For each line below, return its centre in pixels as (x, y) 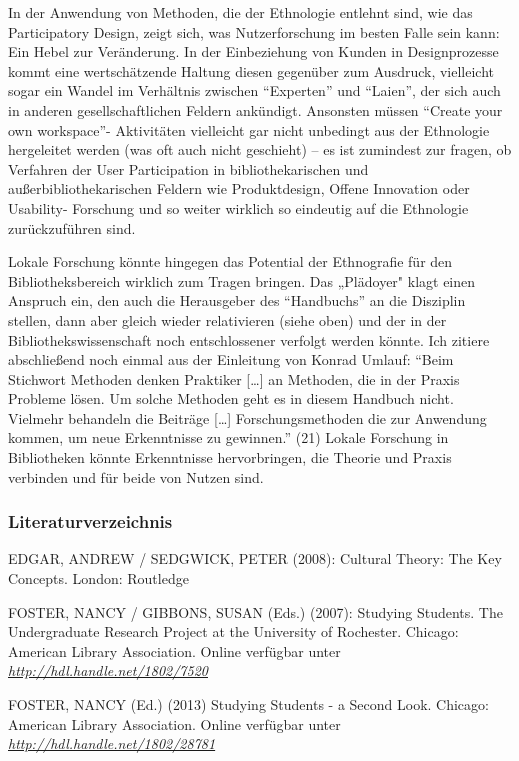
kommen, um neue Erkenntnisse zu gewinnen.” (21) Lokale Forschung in (228, 437)
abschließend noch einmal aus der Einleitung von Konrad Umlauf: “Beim (231, 359)
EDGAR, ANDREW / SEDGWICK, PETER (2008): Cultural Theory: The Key (255, 558)
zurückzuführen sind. (72, 227)
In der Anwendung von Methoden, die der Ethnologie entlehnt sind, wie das (240, 12)
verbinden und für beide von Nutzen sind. (136, 476)
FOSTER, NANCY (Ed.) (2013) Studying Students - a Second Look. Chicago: (248, 704)
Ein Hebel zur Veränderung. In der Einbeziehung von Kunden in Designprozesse (253, 51)
